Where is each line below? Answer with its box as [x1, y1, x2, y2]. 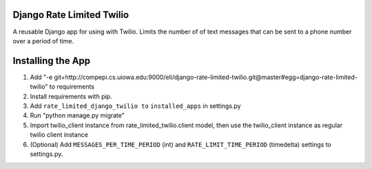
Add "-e [30, 73, 53, 81]
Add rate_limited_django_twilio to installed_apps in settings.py [30, 102, 241, 110]
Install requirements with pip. [30, 92, 112, 100]
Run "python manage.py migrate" [30, 111, 125, 120]
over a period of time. [12, 36, 74, 45]
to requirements [49, 82, 95, 91]
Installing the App [12, 55, 91, 67]
